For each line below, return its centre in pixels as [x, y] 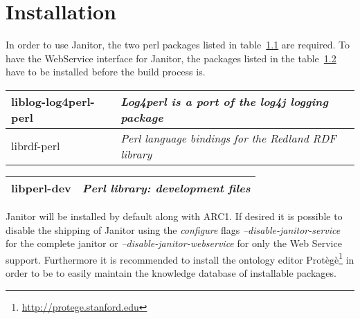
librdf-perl [36, 146]
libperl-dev [41, 188]
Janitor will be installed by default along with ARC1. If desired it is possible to [174, 216]
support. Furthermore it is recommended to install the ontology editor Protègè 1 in [180, 258]
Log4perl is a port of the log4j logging [225, 101]
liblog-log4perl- [53, 101]
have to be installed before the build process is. [106, 72]
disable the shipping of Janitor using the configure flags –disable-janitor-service [173, 229]
